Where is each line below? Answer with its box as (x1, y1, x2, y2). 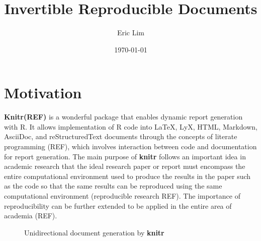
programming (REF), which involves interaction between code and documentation (4, 141, 257, 152)
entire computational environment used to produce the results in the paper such (4, 170, 251, 181)
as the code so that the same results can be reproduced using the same (4, 180, 222, 191)
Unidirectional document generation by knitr (24, 227, 164, 237)
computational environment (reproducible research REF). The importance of (4, 191, 240, 201)
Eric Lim (117, 27, 145, 38)
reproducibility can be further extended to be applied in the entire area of (4, 200, 232, 211)
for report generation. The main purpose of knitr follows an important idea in (4, 151, 246, 161)
